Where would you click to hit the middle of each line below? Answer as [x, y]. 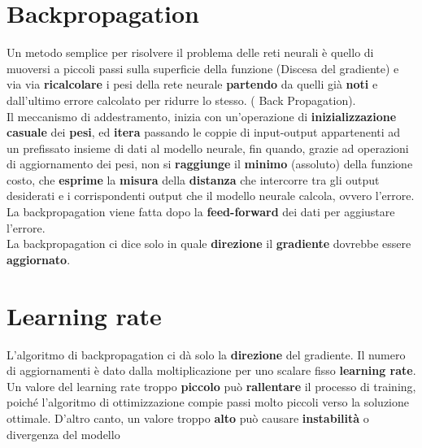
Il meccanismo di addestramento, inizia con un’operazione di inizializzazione [202, 116]
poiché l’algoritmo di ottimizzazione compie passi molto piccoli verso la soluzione [208, 402]
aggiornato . [39, 259]
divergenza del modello [63, 434]
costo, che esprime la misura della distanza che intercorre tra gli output [193, 179]
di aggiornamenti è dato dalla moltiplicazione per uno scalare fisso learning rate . [211, 370]
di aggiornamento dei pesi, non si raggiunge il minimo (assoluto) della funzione [210, 164]
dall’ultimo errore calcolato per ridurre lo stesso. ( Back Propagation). [181, 100]
